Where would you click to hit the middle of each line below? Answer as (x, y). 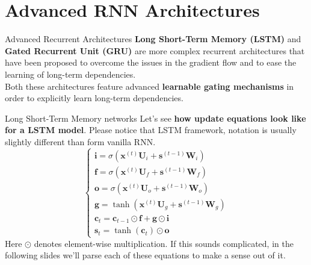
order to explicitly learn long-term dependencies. (94, 98)
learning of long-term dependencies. (70, 74)
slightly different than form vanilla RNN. (80, 141)
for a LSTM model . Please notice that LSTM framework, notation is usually (151, 130)
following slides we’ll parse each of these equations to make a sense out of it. (145, 255)
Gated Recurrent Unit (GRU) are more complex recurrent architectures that (155, 50)
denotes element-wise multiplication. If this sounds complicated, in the (164, 243)
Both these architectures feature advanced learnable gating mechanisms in (149, 86)
